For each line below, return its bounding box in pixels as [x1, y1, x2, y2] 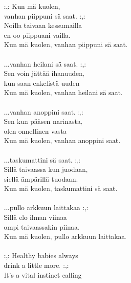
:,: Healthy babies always [4, 250, 78, 260]
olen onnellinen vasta [4, 125, 67, 136]
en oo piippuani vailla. [4, 29, 71, 40]
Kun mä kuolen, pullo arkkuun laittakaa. [4, 231, 127, 241]
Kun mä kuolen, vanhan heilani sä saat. [4, 87, 123, 97]
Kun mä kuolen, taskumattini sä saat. [4, 183, 118, 193]
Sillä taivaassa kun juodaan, [4, 164, 88, 174]
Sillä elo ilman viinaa [4, 212, 67, 222]
